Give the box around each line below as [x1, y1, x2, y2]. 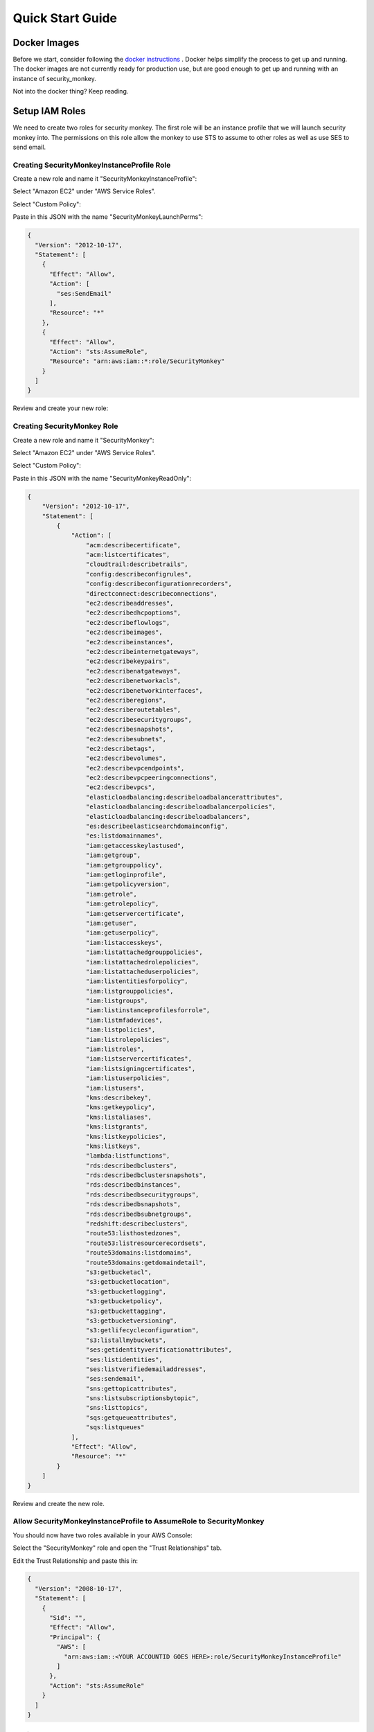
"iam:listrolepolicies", [85, 1036, 170, 1043]
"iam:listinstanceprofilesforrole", [85, 1007, 211, 1014]
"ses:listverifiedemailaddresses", [85, 1365, 207, 1373]
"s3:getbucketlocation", [85, 1278, 170, 1286]
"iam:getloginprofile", [85, 870, 166, 878]
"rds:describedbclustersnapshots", [85, 1172, 207, 1179]
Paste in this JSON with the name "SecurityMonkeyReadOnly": [12, 474, 192, 482]
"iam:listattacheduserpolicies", [85, 967, 199, 975]
